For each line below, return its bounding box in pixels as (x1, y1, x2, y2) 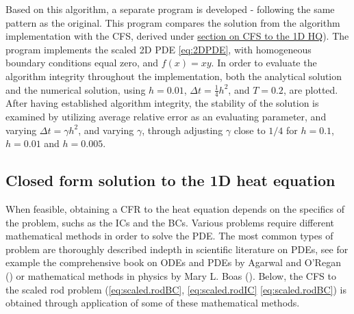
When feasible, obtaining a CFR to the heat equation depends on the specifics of (5, 201, 344, 215)
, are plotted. (283, 82, 338, 96)
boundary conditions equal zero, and (5, 55, 159, 70)
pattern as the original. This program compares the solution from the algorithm (5, 15, 340, 29)
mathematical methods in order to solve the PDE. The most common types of (5, 228, 333, 243)
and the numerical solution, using (5, 82, 146, 96)
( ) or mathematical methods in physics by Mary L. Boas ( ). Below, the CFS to (5, 268, 336, 283)
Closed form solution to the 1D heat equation (5, 170, 336, 191)
